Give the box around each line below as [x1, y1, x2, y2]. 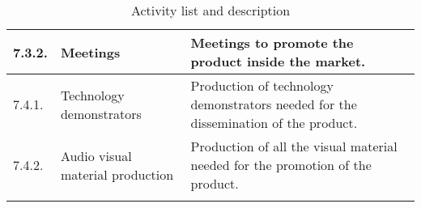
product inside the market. [190, 52, 366, 70]
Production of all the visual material [190, 137, 398, 155]
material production [60, 164, 174, 184]
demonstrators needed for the [190, 95, 357, 113]
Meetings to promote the [190, 33, 354, 52]
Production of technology [190, 76, 334, 95]
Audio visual [60, 146, 132, 165]
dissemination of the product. [190, 113, 358, 132]
